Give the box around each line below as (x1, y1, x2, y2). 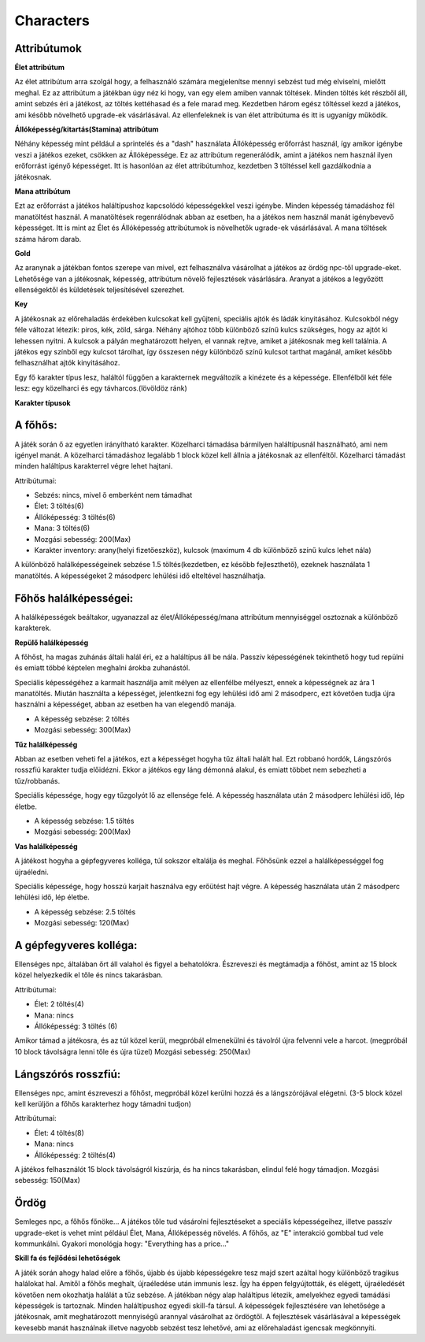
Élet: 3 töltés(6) (34, 501, 84, 511)
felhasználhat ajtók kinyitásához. (14, 358, 120, 368)
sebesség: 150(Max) (14, 1176, 80, 1185)
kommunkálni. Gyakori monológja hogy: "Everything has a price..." (14, 1239, 230, 1248)
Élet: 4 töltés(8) (34, 1128, 84, 1137)
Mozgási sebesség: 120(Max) (34, 918, 130, 928)
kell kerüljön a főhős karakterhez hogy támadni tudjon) (14, 1099, 192, 1109)
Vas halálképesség (14, 841, 78, 851)
